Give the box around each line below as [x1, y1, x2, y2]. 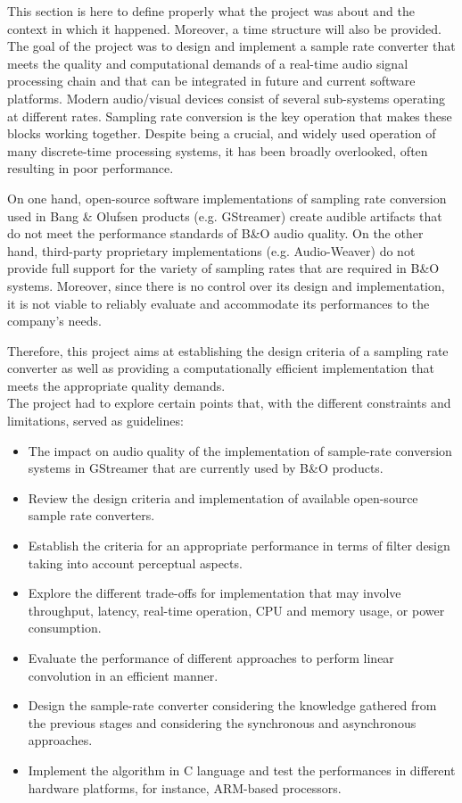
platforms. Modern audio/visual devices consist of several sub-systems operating [7, 88, 445, 107]
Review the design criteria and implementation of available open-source [28, 488, 418, 507]
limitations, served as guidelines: [7, 411, 184, 430]
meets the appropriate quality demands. [7, 376, 226, 394]
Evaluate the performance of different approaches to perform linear [28, 649, 394, 666]
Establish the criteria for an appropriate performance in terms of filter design [28, 536, 450, 555]
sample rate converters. [28, 506, 155, 525]
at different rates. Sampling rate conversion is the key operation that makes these [7, 106, 452, 125]
